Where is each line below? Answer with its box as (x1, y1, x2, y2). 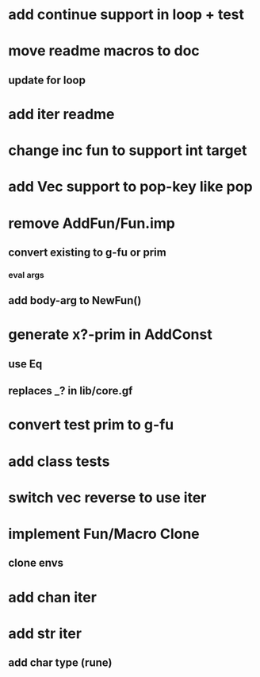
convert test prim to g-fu (8, 416, 174, 434)
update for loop (8, 73, 86, 87)
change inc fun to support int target (8, 141, 247, 160)
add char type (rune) (8, 656, 113, 670)
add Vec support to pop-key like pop (8, 178, 253, 196)
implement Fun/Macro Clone (8, 525, 200, 543)
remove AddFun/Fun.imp (8, 214, 176, 232)
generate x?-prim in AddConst (8, 325, 212, 344)
